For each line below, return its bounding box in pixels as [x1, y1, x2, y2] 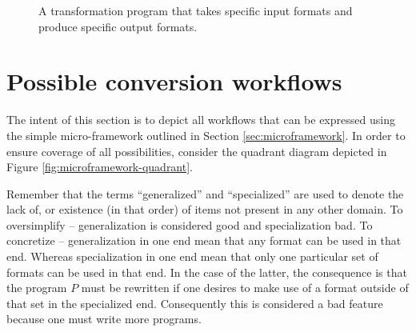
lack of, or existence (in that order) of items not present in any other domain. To [6, 201, 403, 218]
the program [6, 279, 67, 296]
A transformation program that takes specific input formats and [38, 2, 353, 18]
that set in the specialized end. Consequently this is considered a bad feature [6, 294, 383, 311]
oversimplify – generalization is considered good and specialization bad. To [6, 216, 373, 233]
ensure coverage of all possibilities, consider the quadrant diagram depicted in [6, 142, 387, 159]
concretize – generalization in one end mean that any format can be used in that [6, 232, 402, 249]
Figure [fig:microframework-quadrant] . [6, 158, 194, 175]
